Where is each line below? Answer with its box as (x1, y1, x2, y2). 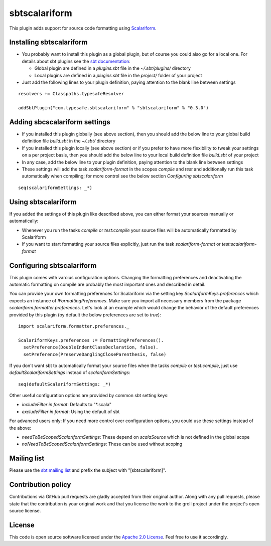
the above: (9, 425, 32, 431)
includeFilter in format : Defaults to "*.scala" (22, 402, 112, 408)
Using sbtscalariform (9, 198, 77, 206)
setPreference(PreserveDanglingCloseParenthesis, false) (23, 351, 167, 357)
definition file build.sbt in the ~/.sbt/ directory (22, 138, 115, 144)
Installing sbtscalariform (9, 38, 88, 47)
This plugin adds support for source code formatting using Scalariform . (9, 25, 157, 31)
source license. (9, 508, 41, 513)
